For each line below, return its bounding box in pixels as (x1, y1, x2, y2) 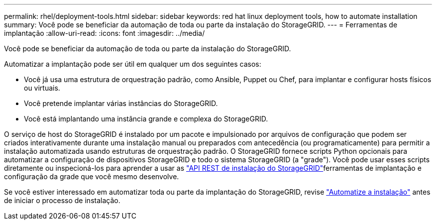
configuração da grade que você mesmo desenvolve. (4, 172, 179, 181)
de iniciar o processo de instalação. (4, 196, 120, 205)
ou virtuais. (24, 84, 60, 92)
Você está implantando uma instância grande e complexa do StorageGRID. (24, 114, 268, 123)
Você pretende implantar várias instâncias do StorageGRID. (24, 99, 218, 108)
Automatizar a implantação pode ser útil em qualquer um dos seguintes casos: (4, 60, 261, 68)
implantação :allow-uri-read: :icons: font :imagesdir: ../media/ (4, 29, 205, 37)
